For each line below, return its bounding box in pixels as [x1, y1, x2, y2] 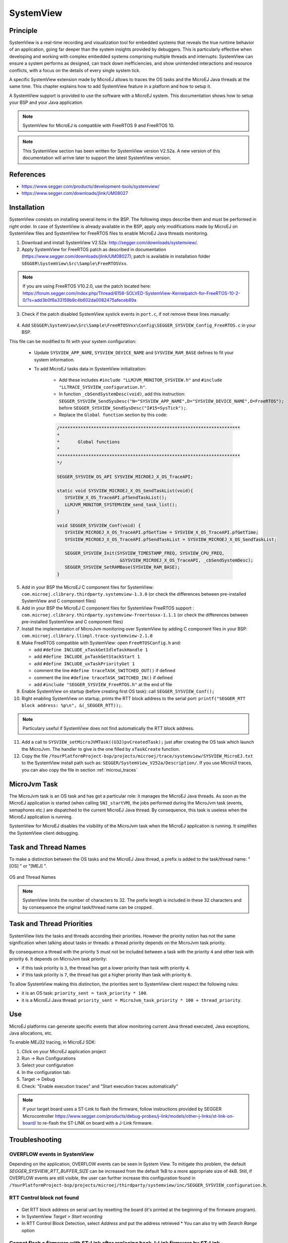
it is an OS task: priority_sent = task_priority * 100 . [21, 990, 147, 996]
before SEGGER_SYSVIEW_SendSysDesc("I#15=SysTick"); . [59, 405, 188, 411]
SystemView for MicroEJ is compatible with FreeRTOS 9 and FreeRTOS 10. [22, 122, 175, 128]
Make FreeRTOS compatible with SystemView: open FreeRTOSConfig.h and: [21, 639, 181, 646]
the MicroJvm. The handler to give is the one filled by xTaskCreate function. [21, 746, 180, 752]
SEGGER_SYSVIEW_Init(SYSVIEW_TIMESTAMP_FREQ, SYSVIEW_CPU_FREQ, [65, 550, 225, 556]
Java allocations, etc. [9, 1030, 53, 1036]
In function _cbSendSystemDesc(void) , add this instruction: [59, 391, 186, 397]
